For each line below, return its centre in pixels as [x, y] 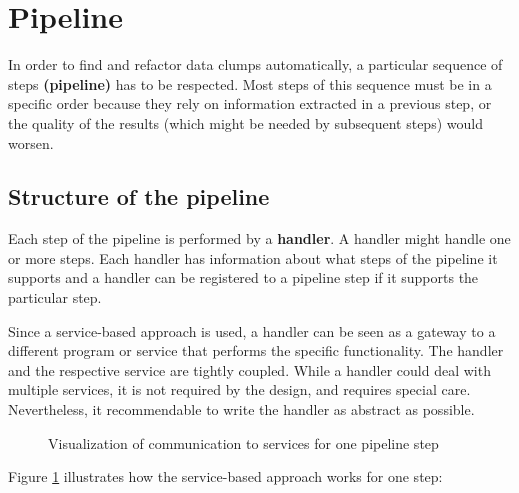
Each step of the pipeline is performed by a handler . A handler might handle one [259, 238]
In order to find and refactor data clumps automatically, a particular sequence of [255, 64]
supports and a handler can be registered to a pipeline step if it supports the [243, 277]
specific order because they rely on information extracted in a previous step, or [250, 103]
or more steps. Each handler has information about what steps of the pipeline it [253, 257]
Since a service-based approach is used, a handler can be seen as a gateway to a [252, 330]
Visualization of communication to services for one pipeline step [243, 442]
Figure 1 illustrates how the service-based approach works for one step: [225, 476]
